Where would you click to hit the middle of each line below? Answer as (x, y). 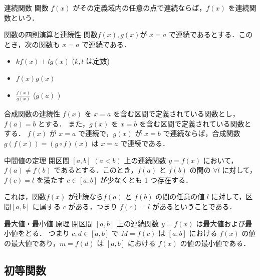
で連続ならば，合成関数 (202, 133)
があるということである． (194, 206)
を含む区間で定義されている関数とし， (176, 114)
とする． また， (64, 123)
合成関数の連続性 (32, 114)
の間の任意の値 (180, 196)
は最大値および (221, 223)
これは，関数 (25, 196)
